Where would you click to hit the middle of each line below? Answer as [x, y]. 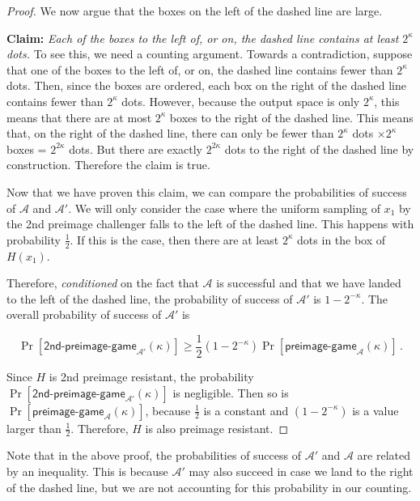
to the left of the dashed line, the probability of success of [150, 298]
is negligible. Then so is [231, 392]
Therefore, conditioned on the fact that [103, 283]
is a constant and [246, 410]
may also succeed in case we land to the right [301, 471]
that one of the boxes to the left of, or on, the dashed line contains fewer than [200, 69]
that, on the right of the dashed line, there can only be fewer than [170, 133]
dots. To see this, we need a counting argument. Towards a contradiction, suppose [210, 54]
